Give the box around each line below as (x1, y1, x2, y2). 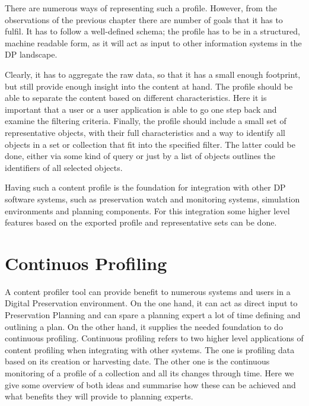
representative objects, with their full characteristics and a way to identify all (5, 126, 286, 138)
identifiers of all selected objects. (5, 161, 123, 173)
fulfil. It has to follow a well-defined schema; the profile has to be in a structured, (5, 25, 300, 37)
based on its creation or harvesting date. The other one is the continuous (5, 355, 270, 367)
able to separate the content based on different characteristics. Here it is (5, 91, 267, 104)
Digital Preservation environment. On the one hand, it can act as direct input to (5, 297, 298, 309)
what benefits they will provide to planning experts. (5, 390, 193, 402)
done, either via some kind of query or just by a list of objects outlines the (5, 150, 275, 162)
